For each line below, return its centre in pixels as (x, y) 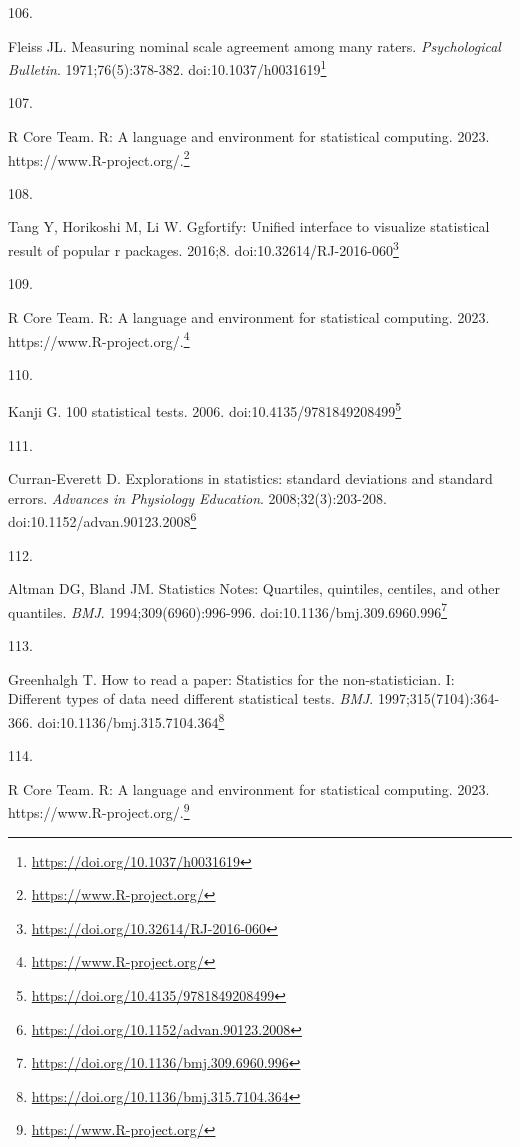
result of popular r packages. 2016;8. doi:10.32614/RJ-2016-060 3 (203, 248)
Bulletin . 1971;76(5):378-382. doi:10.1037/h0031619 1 (167, 67)
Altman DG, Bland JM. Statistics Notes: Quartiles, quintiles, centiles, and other (254, 588)
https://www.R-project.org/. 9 (99, 810)
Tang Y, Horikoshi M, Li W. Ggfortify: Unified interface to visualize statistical (249, 226)
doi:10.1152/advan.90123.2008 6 (102, 520)
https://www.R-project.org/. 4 (99, 339)
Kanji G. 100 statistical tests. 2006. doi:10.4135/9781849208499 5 (205, 409)
